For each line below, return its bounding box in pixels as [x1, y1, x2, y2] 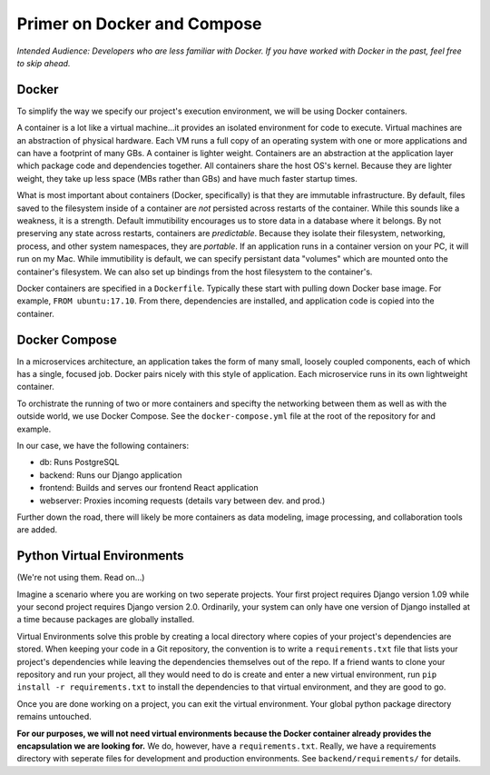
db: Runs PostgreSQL [39, 457, 120, 468]
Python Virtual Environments [16, 548, 185, 563]
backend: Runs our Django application [39, 469, 182, 481]
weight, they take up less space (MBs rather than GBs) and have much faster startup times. [16, 173, 358, 184]
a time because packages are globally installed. [16, 614, 195, 625]
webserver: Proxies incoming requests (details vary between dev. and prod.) [39, 495, 326, 506]
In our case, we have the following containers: [16, 440, 190, 451]
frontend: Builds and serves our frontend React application [39, 482, 259, 493]
